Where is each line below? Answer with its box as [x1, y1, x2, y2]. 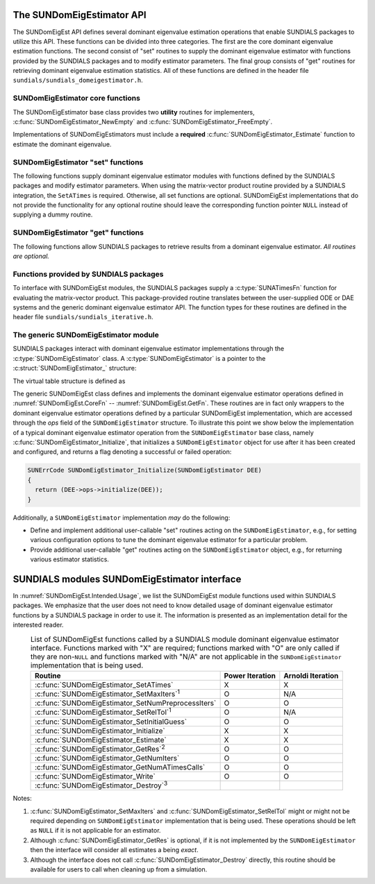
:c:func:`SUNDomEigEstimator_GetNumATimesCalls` [35, 762, 206, 772]
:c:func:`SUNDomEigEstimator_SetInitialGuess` [35, 717, 187, 726]
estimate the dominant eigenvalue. [12, 139, 112, 148]
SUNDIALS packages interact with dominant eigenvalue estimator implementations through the [12, 344, 285, 353]
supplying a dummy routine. [12, 210, 93, 219]
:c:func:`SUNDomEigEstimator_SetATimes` [35, 680, 174, 690]
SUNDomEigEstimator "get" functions [12, 228, 144, 237]
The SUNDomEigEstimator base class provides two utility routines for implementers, [12, 108, 255, 116]
